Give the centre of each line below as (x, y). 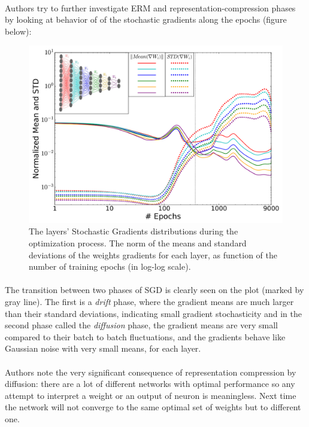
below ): (18, 31)
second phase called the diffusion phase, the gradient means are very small (141, 325)
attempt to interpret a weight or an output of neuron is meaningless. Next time (151, 395)
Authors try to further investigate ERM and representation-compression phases (150, 7)
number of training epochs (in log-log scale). (110, 266)
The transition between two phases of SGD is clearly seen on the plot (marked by (154, 290)
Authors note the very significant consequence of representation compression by (151, 372)
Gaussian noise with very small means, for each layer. (103, 348)
